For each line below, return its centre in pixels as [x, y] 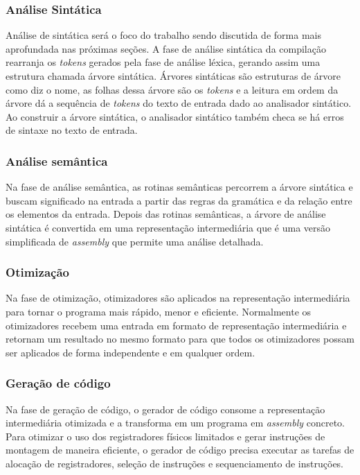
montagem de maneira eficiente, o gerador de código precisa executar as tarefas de [180, 450]
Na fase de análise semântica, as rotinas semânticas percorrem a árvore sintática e [179, 187]
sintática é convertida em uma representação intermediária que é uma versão [168, 227]
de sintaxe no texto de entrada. [72, 130]
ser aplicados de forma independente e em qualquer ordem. [130, 352]
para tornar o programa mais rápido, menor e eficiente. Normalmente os [159, 311]
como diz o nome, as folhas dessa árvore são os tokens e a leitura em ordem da [172, 89]
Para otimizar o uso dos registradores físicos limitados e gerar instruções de [165, 436]
